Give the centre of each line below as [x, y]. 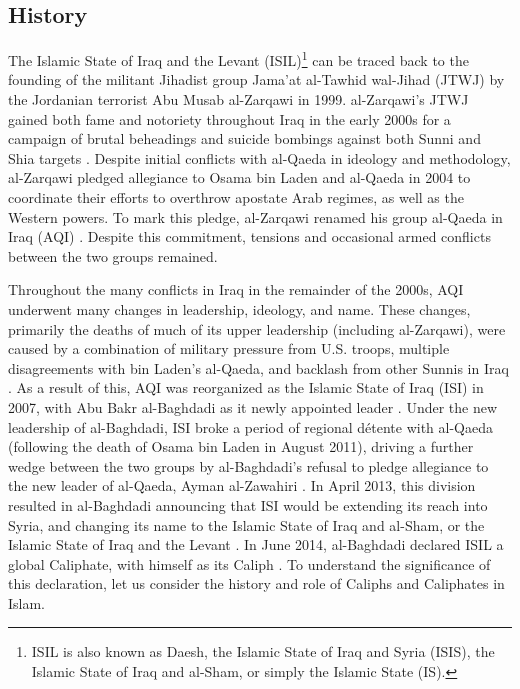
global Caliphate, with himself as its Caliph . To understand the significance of [249, 563]
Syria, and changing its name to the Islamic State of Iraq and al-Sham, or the [246, 524]
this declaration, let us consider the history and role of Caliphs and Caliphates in [256, 583]
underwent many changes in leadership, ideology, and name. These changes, [239, 308]
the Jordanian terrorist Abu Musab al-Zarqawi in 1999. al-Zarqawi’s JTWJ [238, 99]
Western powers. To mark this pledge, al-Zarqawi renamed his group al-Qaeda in [255, 216]
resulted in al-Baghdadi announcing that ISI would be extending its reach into [248, 504]
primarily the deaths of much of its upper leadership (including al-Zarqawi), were [257, 328]
